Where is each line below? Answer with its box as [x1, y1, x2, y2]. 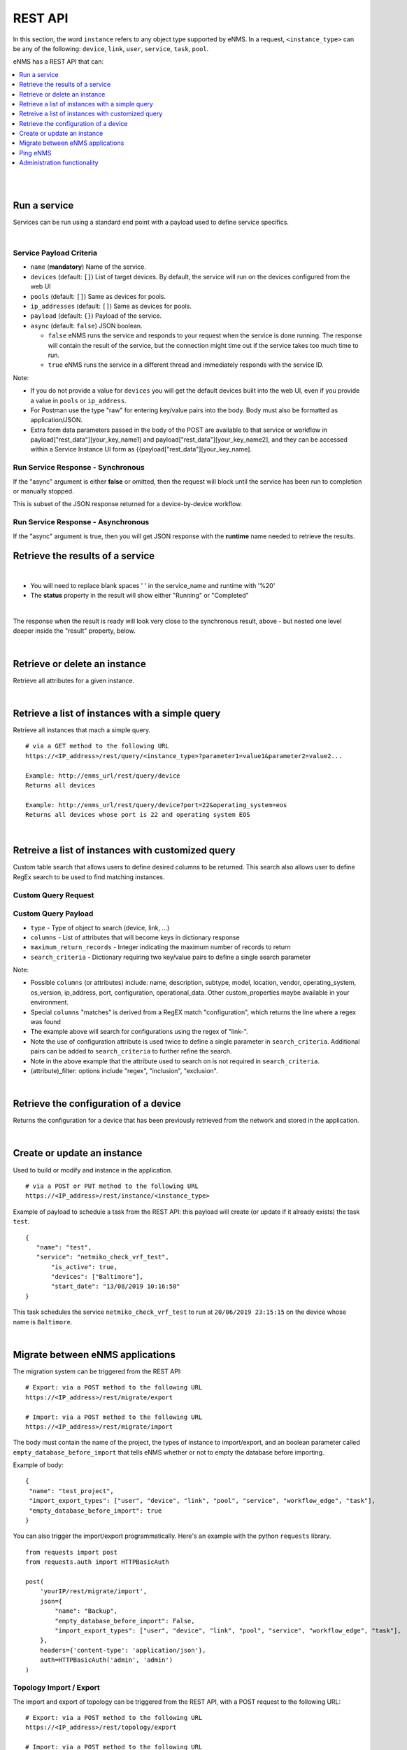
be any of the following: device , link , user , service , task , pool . [13, 44, 209, 52]
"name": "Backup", [55, 1607, 118, 1615]
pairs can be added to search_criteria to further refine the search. [30, 1047, 232, 1056]
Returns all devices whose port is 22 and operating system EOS [25, 811, 251, 819]
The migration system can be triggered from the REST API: [13, 1367, 182, 1375]
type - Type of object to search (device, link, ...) [30, 923, 170, 932]
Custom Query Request [13, 890, 94, 899]
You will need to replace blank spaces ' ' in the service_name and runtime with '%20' [30, 581, 276, 589]
